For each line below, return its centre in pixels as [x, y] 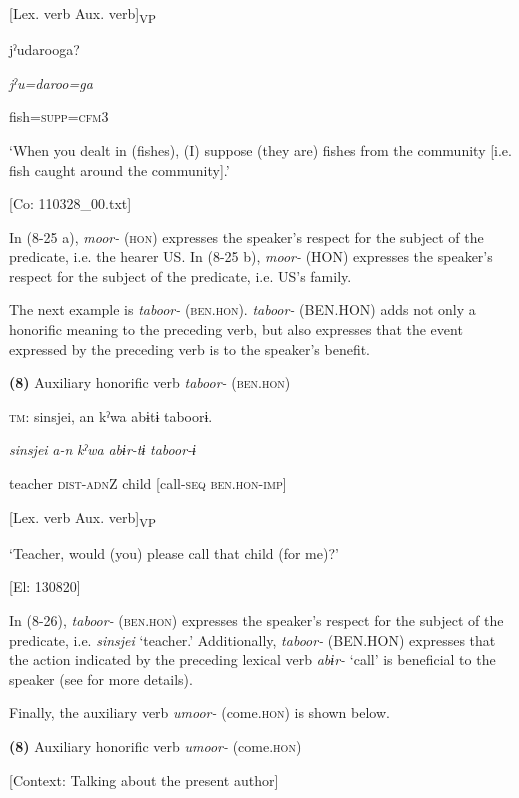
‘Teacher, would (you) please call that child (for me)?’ [174, 552]
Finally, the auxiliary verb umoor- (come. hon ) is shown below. [199, 712]
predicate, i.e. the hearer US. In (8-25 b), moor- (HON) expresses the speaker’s [251, 256]
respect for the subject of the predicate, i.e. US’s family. [180, 275]
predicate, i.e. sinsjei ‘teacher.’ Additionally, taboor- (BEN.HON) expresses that [252, 639]
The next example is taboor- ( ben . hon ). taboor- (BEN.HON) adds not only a [242, 309]
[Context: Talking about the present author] [144, 779]
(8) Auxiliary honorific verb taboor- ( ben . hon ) [150, 382]
